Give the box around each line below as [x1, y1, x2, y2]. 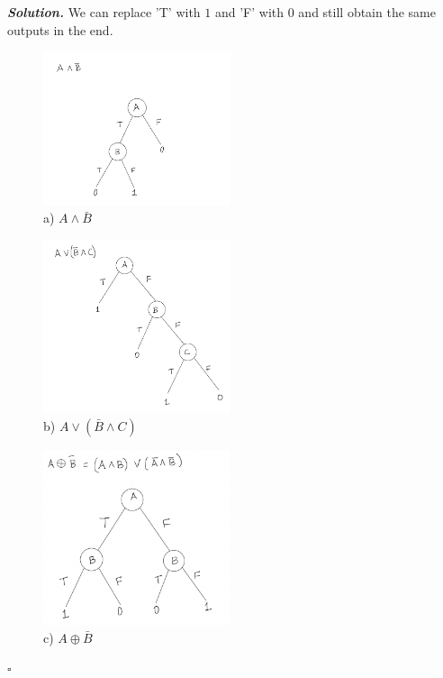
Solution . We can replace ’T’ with [7, 3, 201, 21]
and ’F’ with [214, 3, 285, 21]
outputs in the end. [7, 20, 113, 39]
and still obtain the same [298, 3, 436, 21]
